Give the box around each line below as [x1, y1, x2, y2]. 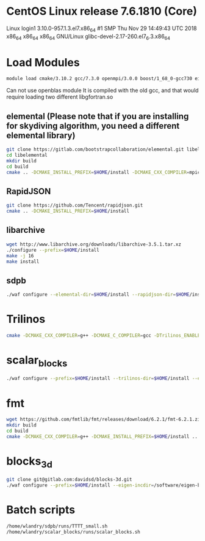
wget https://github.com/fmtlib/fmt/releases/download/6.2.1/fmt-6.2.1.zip [6, 417, 203, 423]
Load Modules [6, 55, 81, 69]
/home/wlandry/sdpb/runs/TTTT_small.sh [6, 523, 108, 529]
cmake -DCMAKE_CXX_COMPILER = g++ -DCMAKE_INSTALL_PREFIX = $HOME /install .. [6, 433, 198, 439]
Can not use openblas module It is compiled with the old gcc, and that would [6, 87, 199, 94]
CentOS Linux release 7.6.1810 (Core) [6, 4, 197, 18]
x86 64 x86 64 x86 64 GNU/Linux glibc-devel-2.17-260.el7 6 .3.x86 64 [6, 32, 171, 41]
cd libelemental [6, 152, 48, 159]
